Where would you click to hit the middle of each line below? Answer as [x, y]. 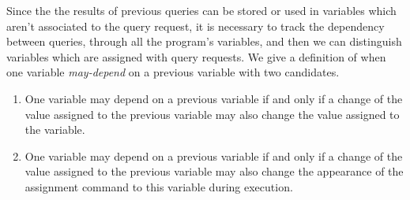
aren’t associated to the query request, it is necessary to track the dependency [196, 26]
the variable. [55, 130]
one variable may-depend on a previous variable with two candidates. [173, 72]
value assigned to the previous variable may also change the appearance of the [214, 171]
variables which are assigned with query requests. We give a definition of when [196, 56]
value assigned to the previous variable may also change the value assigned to [212, 114]
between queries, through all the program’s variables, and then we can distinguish [204, 41]
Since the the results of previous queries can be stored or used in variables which [201, 10]
